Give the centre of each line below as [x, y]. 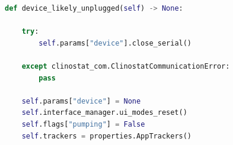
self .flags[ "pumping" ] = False [83, 124]
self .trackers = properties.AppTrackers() [107, 136]
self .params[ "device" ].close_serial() [115, 43]
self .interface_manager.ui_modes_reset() [104, 113]
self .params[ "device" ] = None [81, 101]
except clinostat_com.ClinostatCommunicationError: [126, 66]
